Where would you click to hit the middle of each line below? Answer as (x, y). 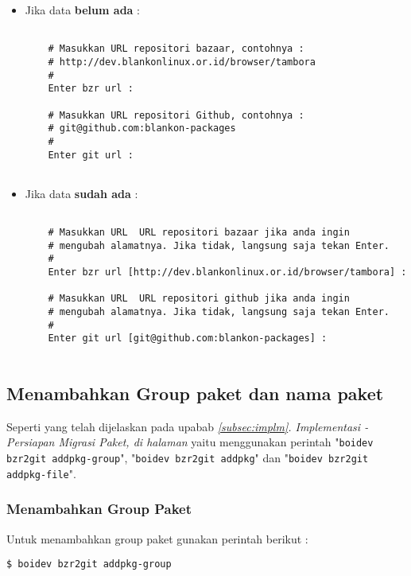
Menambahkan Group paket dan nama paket (195, 393)
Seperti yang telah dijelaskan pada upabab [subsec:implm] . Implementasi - (188, 426)
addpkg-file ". (41, 473)
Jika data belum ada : (82, 10)
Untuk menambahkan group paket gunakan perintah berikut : (157, 538)
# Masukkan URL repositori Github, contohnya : (176, 115)
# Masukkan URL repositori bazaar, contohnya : (176, 49)
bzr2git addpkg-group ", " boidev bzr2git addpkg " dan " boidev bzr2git (188, 458)
